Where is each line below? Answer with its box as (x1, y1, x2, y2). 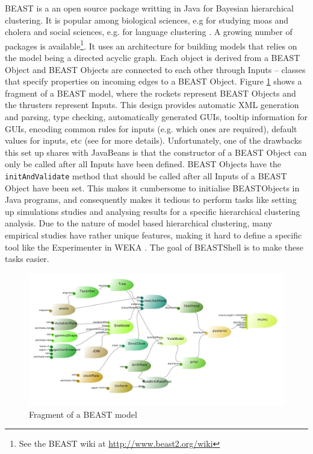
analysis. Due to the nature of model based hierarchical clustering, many (5, 217, 273, 229)
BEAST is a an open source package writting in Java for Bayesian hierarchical (5, 2, 294, 14)
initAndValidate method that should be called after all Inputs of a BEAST (5, 169, 287, 182)
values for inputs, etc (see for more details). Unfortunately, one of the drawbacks (5, 134, 302, 147)
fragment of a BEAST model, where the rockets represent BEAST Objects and (5, 86, 296, 99)
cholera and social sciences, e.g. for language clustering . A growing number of (5, 25, 293, 38)
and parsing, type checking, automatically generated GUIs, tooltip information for (5, 110, 308, 123)
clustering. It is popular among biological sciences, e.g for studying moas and (5, 13, 289, 26)
